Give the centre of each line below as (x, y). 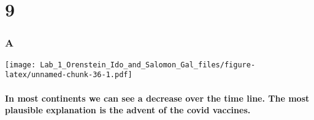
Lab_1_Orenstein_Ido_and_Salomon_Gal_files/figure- (148, 65)
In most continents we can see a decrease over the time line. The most (157, 98)
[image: (21, 65)
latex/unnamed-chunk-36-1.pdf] (69, 75)
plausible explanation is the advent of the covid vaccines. (128, 110)
